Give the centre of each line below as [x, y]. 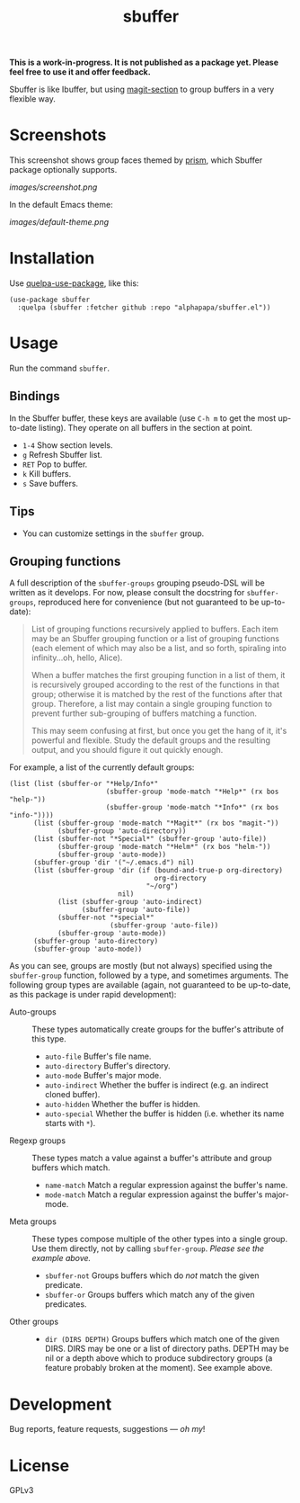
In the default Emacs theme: [62, 205]
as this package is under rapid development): [93, 995]
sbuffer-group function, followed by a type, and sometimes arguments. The [149, 975]
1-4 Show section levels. [67, 445]
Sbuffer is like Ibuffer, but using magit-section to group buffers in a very [142, 89]
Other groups [34, 1322]
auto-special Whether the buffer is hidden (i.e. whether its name [164, 1114]
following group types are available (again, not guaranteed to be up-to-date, [150, 985]
